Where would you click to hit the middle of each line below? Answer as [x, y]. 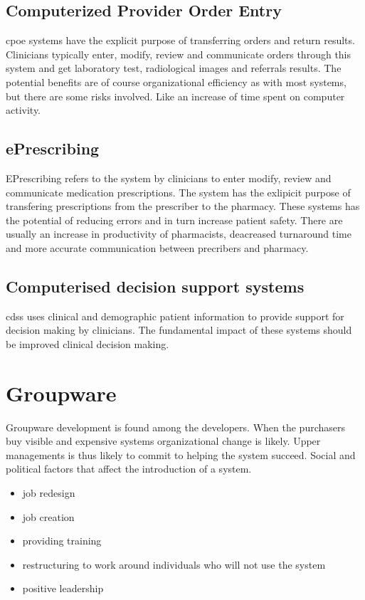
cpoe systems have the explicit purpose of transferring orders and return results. [180, 40]
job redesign [49, 493]
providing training [62, 541]
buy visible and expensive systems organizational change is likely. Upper [163, 441]
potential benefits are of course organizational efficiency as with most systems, [176, 81]
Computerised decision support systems [155, 286]
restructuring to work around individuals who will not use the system [174, 564]
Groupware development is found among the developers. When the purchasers [175, 427]
